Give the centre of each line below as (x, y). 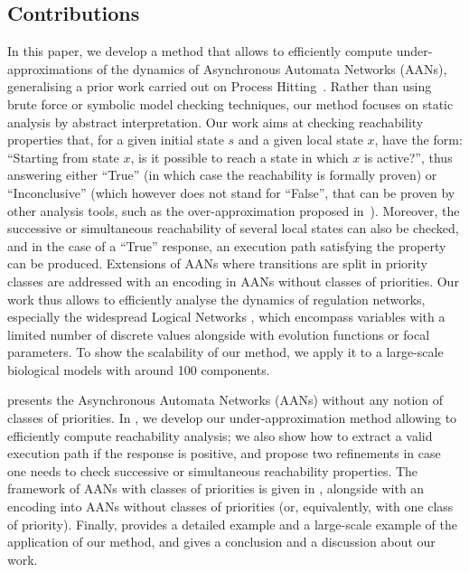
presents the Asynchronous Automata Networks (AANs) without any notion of (225, 400)
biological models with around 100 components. (139, 369)
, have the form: (418, 140)
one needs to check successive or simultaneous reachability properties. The (213, 470)
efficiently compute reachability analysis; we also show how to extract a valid (220, 435)
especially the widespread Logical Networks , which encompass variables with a (226, 317)
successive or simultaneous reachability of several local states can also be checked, (233, 228)
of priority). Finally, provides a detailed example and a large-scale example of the (232, 524)
